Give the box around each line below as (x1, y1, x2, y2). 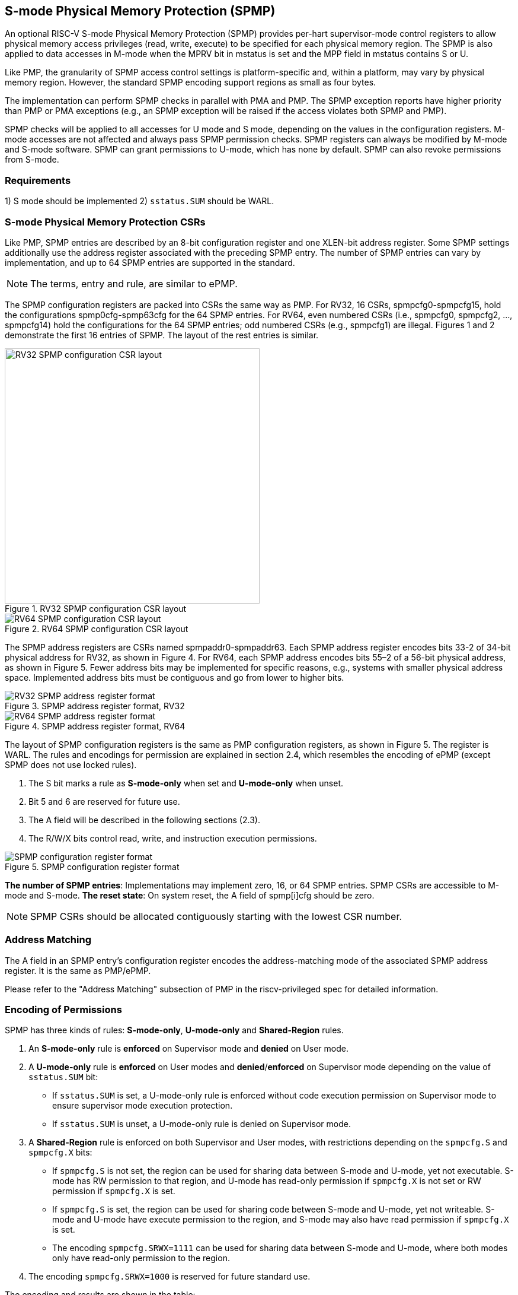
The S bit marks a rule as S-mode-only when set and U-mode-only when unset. (28, 777, 344, 788)
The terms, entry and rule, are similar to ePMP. (30, 277, 238, 290)
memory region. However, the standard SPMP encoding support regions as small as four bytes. (5, 77, 376, 88)
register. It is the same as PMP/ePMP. (5, 965, 151, 976)
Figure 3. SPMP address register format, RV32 (5, 700, 185, 711)
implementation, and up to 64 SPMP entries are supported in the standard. (5, 257, 295, 268)
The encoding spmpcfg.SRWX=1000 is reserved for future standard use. (28, 1271, 311, 1282)
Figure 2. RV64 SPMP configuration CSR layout (5, 623, 188, 634)
